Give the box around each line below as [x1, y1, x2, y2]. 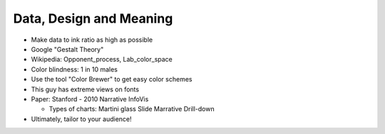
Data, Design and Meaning [13, 11, 173, 26]
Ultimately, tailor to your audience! [31, 114, 132, 123]
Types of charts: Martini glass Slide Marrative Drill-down [48, 105, 215, 113]
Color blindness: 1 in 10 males [31, 65, 118, 74]
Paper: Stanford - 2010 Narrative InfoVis [31, 94, 149, 103]
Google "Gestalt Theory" [31, 45, 104, 53]
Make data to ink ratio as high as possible [31, 35, 153, 44]
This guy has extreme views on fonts [31, 85, 139, 94]
